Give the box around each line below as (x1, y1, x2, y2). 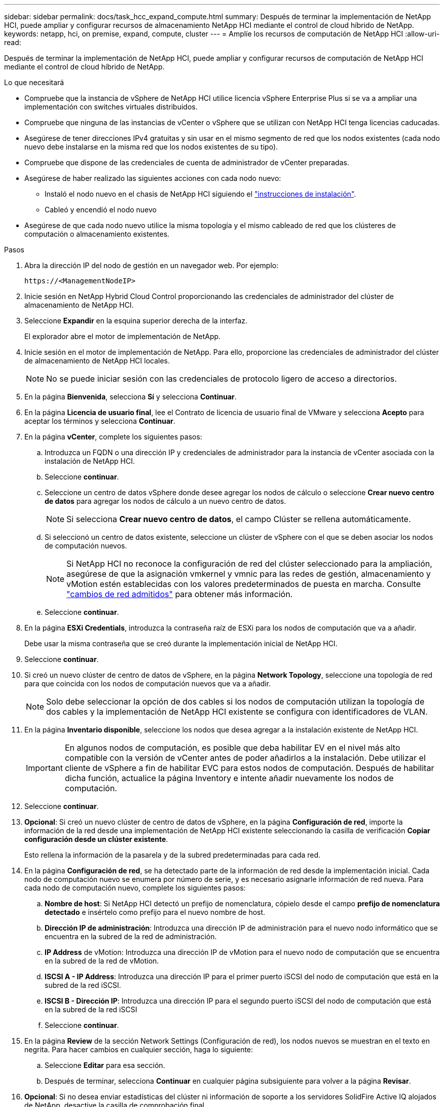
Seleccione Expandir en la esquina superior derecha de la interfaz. (24, 316, 248, 325)
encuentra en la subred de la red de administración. (45, 932, 217, 941)
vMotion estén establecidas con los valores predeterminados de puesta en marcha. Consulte (66, 579, 421, 589)
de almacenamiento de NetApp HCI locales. (24, 356, 170, 365)
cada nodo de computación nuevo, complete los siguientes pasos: (24, 883, 246, 892)
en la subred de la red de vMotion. (45, 956, 159, 965)
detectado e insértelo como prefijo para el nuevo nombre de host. (45, 908, 266, 916)
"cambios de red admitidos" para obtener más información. (66, 589, 293, 599)
